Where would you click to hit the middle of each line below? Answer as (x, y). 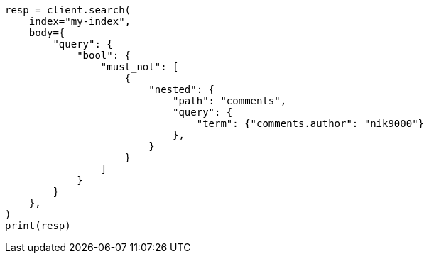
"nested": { (182, 89)
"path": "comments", (230, 101)
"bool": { (104, 55)
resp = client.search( (68, 10)
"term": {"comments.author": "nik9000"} (310, 123)
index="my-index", (80, 21)
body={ (47, 33)
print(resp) (38, 226)
